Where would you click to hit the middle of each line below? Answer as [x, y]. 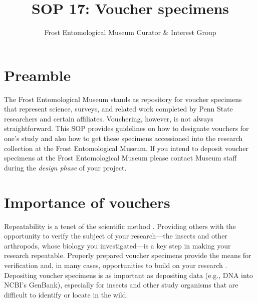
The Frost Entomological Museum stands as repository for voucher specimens [123, 99]
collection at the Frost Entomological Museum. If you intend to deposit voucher [126, 148]
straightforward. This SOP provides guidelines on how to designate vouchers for [126, 128]
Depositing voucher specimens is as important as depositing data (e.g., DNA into [128, 275]
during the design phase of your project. [65, 167]
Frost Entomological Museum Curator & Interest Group [130, 32]
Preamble [38, 75]
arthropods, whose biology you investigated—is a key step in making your [117, 245]
